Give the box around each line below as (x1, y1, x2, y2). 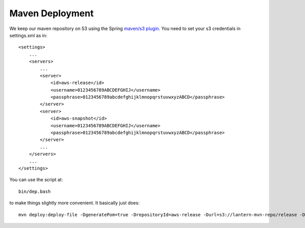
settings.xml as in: (9, 32, 48, 38)
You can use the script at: (9, 177, 63, 183)
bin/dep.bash (18, 188, 51, 194)
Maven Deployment (9, 8, 94, 19)
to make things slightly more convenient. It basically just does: (9, 200, 140, 206)
